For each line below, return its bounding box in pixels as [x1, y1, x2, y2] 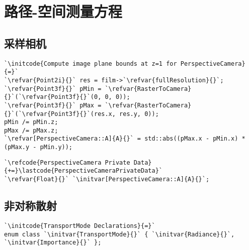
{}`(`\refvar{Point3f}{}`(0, [4, 93, 102, 101]
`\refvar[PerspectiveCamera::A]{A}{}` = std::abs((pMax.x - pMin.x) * [4, 135, 245, 143]
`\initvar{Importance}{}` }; [4, 239, 102, 246]
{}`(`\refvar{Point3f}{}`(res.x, [4, 110, 116, 117]
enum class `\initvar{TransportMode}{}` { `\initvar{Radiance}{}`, [4, 230, 235, 238]
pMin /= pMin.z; [4, 118, 58, 126]
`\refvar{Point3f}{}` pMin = [4, 85, 102, 92]
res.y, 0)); [119, 110, 159, 117]
